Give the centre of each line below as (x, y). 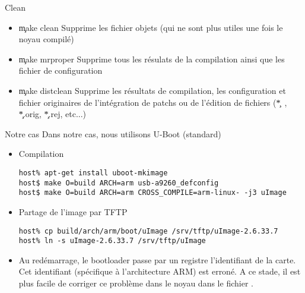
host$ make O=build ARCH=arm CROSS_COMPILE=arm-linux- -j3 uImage (152, 193)
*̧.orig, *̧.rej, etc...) (53, 114)
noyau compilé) (46, 39)
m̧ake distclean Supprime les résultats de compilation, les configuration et (152, 90)
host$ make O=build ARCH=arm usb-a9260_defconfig (119, 183)
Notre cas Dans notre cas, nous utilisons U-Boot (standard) (113, 133)
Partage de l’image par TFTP (73, 211)
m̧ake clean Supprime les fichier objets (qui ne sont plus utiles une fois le (151, 27)
